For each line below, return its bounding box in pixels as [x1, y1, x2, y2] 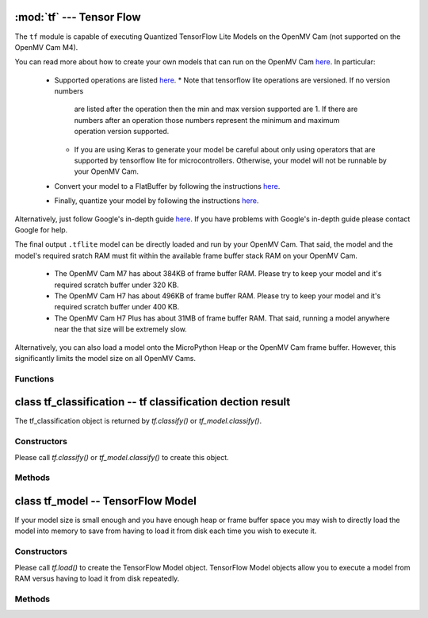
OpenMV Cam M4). [14, 42, 78, 52]
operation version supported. [74, 127, 170, 136]
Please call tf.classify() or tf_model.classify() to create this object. [14, 452, 229, 462]
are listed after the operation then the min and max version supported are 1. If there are [74, 104, 358, 114]
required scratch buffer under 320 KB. [54, 280, 180, 290]
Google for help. [14, 225, 68, 234]
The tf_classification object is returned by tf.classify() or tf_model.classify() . [14, 416, 262, 426]
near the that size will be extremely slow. [54, 324, 188, 334]
